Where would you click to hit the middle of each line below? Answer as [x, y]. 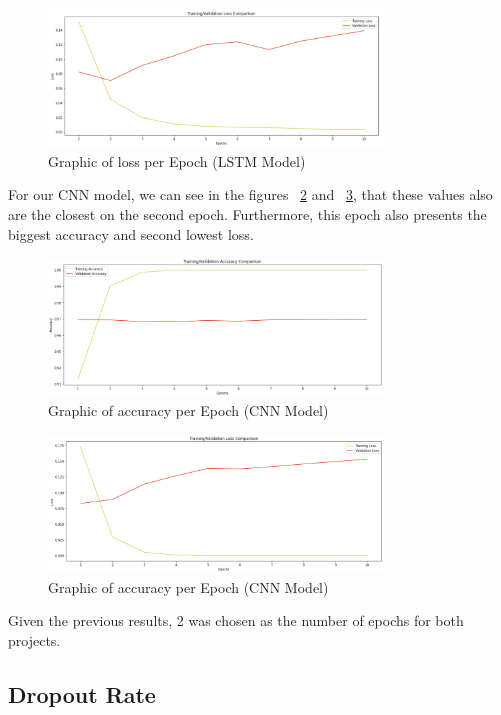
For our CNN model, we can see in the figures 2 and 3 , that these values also [250, 194]
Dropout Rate [82, 693]
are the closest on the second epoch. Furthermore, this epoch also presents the [247, 213]
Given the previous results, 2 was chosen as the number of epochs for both [236, 620]
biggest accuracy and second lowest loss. [131, 233]
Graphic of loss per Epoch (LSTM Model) [177, 160]
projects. [34, 640]
